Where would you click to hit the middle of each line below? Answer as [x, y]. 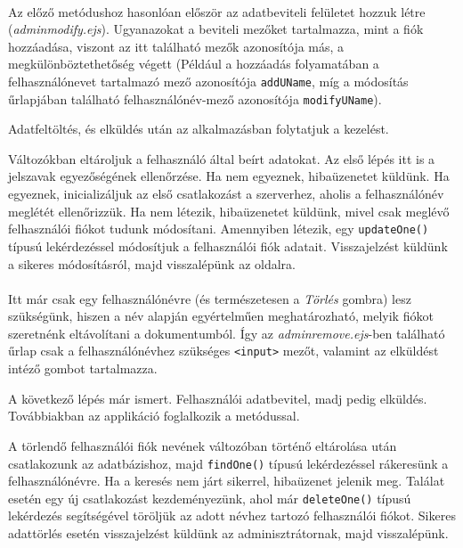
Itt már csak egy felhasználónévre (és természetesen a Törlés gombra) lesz [210, 298]
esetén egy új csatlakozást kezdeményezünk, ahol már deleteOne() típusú [210, 498]
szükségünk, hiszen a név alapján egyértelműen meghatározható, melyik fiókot [221, 316]
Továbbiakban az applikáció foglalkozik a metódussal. [154, 416]
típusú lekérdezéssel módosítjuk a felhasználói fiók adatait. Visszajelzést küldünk [228, 245]
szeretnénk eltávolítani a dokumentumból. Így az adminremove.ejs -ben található [227, 333]
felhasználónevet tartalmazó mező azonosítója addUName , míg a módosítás [208, 81]
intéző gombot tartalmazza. [83, 368]
